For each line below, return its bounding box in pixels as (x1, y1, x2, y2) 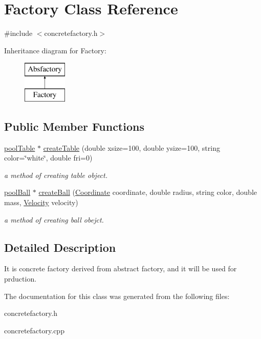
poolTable (4, 142, 35, 153)
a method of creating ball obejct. (4, 214, 104, 225)
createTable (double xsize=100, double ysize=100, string (43, 142, 220, 153)
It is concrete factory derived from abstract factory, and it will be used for (4, 263, 237, 274)
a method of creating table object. (4, 169, 107, 180)
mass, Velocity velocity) (4, 197, 78, 208)
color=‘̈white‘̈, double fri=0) (4, 152, 93, 163)
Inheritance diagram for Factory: (4, 45, 106, 55)
